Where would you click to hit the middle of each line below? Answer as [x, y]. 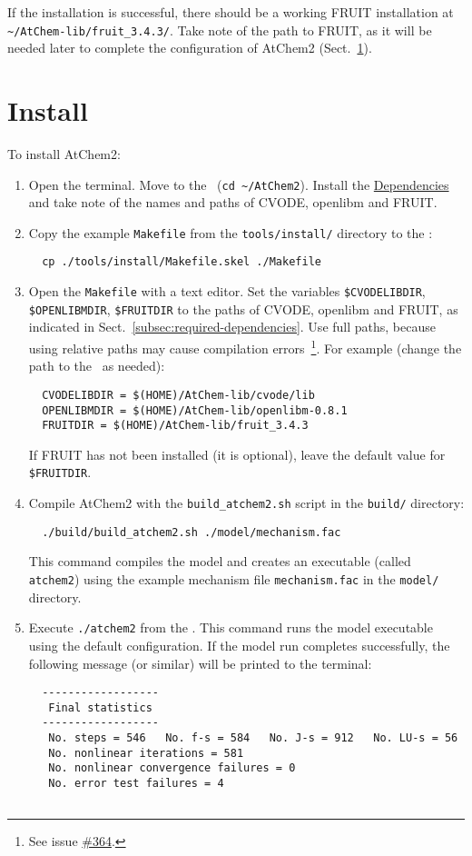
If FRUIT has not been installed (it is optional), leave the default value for [237, 454]
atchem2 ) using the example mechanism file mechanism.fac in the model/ [234, 579]
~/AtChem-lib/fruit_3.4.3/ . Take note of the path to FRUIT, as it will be [220, 30]
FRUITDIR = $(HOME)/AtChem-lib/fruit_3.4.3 [175, 426]
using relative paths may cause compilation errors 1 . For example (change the [245, 347]
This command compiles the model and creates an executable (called [220, 561]
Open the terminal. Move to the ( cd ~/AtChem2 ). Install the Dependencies [239, 184]
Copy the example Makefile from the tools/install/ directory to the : [231, 232]
